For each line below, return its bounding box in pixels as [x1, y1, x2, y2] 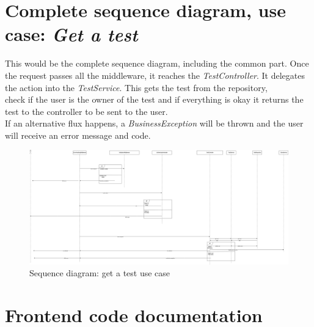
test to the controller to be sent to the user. [5, 105, 168, 117]
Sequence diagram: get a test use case [29, 266, 170, 279]
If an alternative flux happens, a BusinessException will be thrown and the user [5, 117, 304, 130]
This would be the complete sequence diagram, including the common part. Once [5, 57, 309, 70]
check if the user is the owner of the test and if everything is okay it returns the [5, 93, 304, 106]
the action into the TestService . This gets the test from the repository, [5, 81, 268, 94]
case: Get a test [5, 21, 138, 47]
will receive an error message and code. [5, 128, 151, 141]
